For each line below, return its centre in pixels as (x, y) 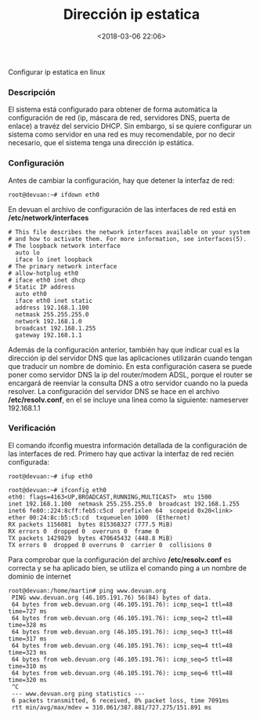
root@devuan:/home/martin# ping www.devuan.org (87, 590)
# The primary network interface (63, 266)
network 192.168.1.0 (49, 321)
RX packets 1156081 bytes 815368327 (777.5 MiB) (91, 524)
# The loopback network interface (65, 246)
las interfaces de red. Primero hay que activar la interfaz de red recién (121, 454)
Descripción (32, 92)
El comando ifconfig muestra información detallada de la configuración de (128, 445)
